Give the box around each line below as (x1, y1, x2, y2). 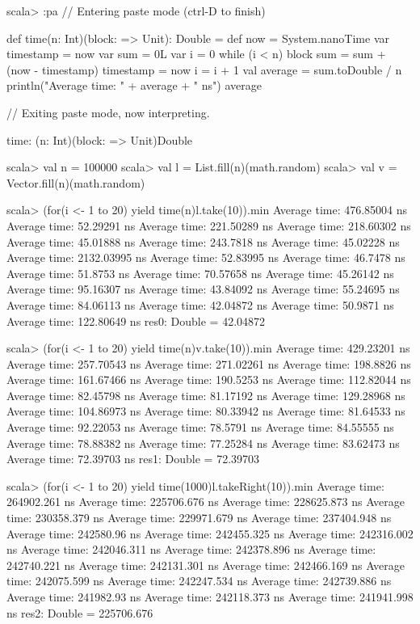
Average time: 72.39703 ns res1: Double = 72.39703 (6, 450, 260, 467)
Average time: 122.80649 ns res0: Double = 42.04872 (6, 312, 266, 329)
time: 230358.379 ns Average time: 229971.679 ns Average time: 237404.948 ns (6, 509, 392, 526)
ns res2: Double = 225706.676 (6, 604, 153, 621)
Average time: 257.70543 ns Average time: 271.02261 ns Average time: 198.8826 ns (6, 355, 411, 372)
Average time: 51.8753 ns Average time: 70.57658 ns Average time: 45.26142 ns (6, 264, 394, 281)
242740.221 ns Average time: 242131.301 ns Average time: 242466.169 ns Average (6, 556, 405, 573)
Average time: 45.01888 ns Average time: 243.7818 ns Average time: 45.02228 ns (6, 233, 400, 250)
